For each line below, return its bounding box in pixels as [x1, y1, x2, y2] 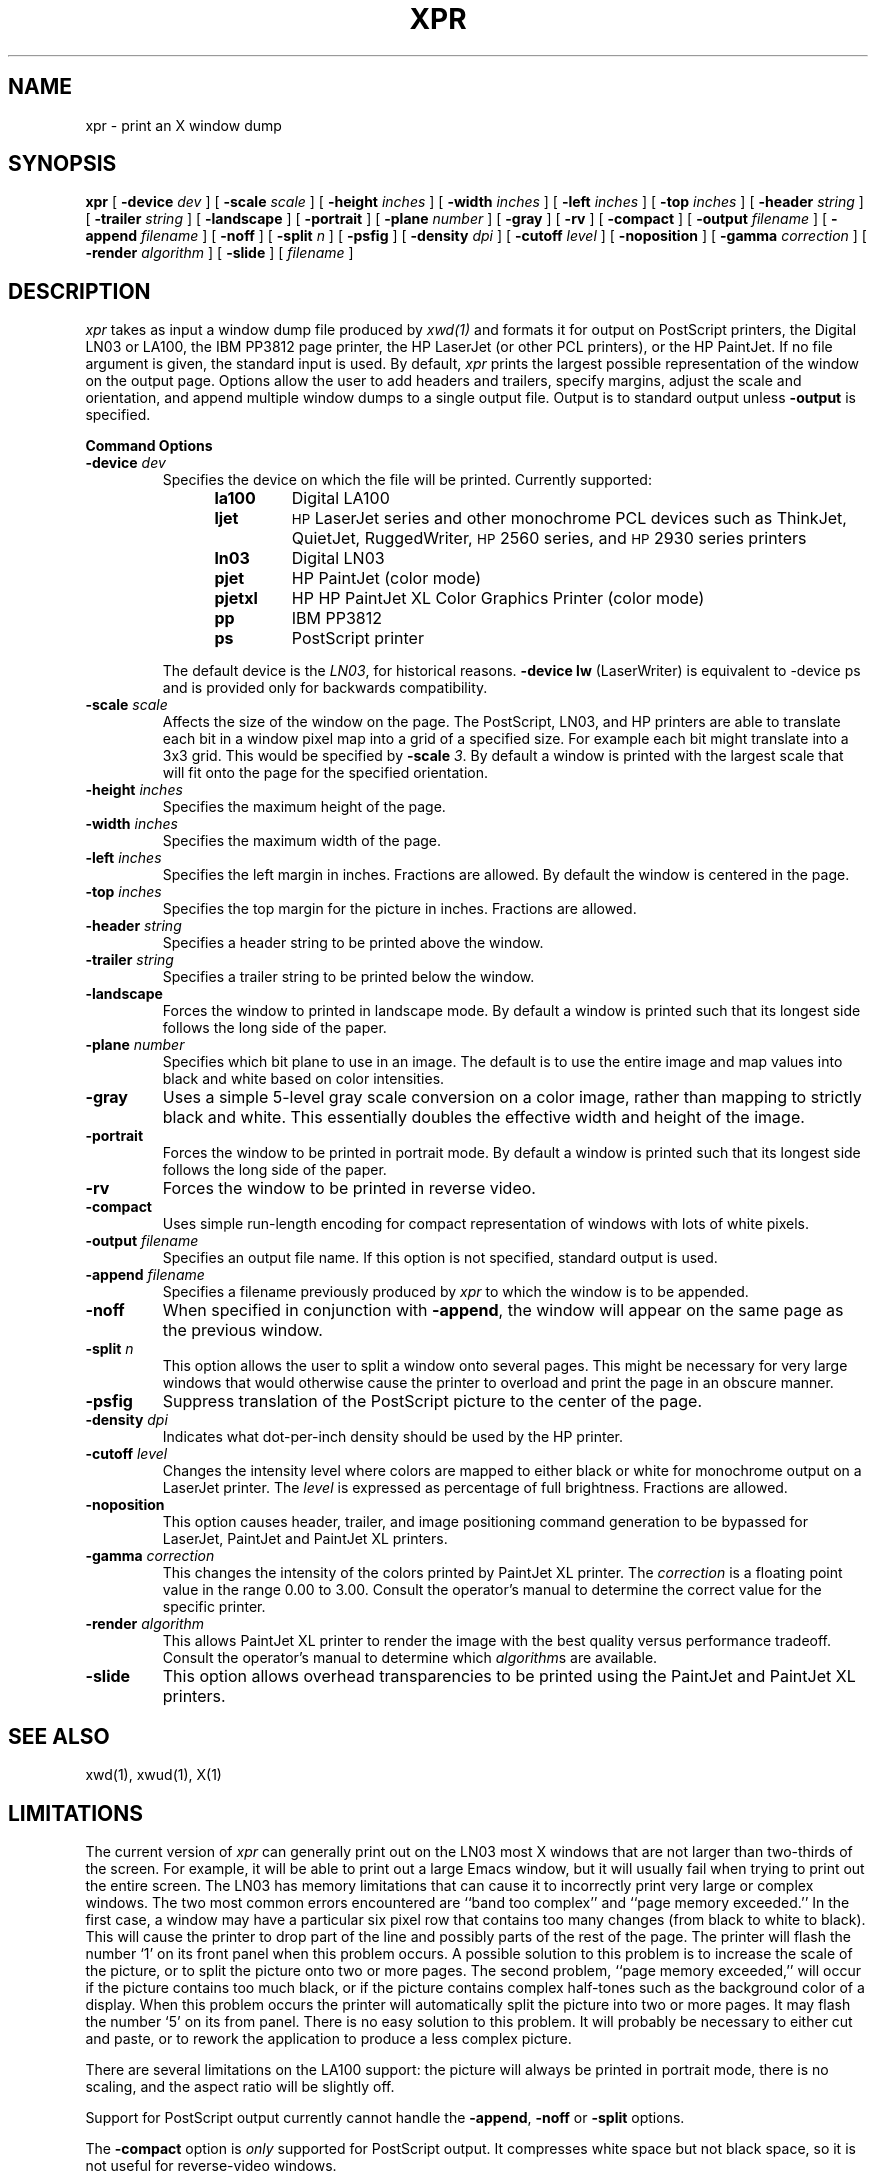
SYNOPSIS [8, 151, 117, 177]
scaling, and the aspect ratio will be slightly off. [85, 2077, 395, 2095]
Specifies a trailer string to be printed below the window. [162, 968, 535, 986]
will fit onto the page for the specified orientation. [162, 764, 489, 782]
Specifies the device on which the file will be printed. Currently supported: [162, 471, 652, 489]
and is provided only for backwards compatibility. [162, 679, 488, 697]
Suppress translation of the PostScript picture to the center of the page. [162, 1391, 703, 1412]
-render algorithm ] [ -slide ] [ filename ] [85, 244, 354, 262]
